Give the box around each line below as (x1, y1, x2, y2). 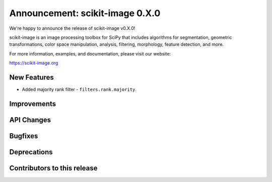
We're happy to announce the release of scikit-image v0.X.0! (9, 25, 135, 31)
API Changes (9, 115, 51, 124)
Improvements (9, 99, 56, 108)
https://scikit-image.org (9, 60, 58, 66)
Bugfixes (9, 132, 38, 140)
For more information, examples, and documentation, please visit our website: (9, 50, 171, 56)
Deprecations (9, 148, 53, 156)
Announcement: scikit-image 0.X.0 (9, 8, 161, 19)
